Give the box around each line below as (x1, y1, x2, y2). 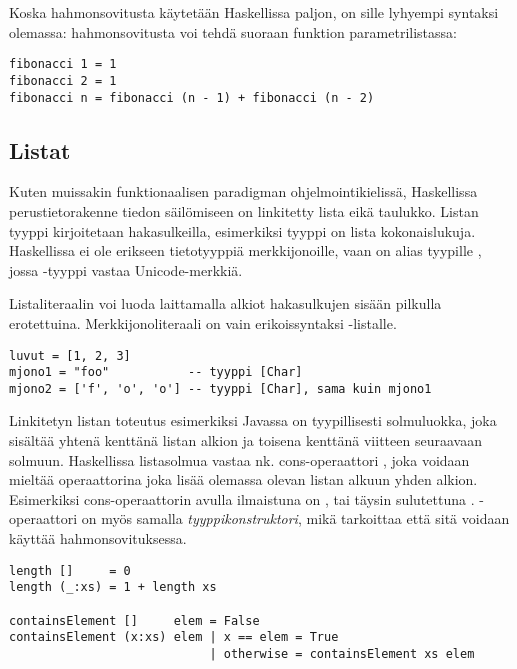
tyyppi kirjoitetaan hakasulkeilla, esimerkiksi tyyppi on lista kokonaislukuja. (9, 220, 476, 241)
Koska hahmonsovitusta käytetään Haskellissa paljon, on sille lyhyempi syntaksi (9, 2, 499, 22)
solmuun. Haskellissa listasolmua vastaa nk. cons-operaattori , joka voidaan (9, 449, 470, 470)
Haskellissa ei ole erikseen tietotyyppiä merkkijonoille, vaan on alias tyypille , (9, 240, 482, 261)
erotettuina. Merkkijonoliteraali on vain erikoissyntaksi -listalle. (9, 312, 397, 333)
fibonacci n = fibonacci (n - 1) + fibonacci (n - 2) (9, 90, 375, 105)
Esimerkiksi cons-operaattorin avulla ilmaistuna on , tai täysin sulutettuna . (9, 488, 475, 509)
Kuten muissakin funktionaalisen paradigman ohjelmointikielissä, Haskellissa (9, 181, 478, 202)
